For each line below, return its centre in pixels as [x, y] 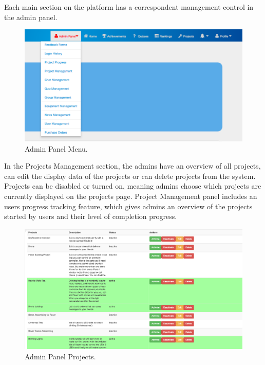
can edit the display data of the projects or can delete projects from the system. [130, 176]
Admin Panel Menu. [56, 148]
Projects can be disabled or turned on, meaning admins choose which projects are [133, 186]
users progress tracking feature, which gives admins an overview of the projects [128, 206]
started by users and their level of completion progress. [91, 216]
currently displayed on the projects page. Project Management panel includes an [131, 196]
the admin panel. [31, 17]
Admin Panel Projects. [60, 356]
